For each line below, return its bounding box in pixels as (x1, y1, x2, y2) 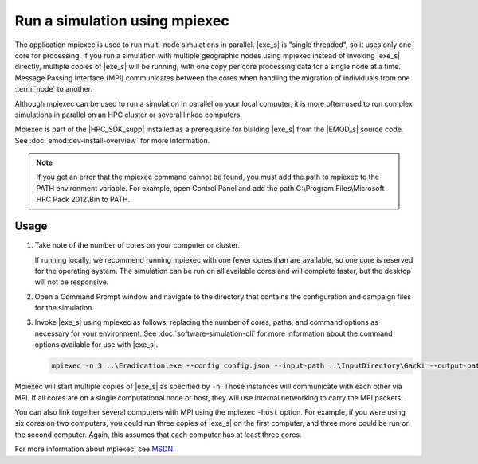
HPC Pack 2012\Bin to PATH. (36, 195, 131, 205)
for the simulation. (34, 303, 95, 313)
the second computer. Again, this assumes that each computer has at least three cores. (14, 430, 302, 439)
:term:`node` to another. (14, 84, 93, 94)
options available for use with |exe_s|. (34, 340, 159, 349)
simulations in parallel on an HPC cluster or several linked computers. (14, 110, 243, 119)
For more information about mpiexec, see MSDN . (14, 444, 175, 454)
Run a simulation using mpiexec (14, 12, 230, 29)
